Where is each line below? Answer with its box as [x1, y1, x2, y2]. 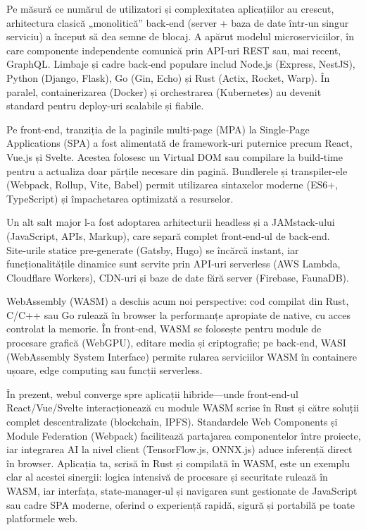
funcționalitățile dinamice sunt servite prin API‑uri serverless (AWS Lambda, [6, 256, 341, 271]
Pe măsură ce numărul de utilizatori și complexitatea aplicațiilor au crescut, [6, 1, 334, 16]
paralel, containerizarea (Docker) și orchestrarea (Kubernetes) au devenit [6, 84, 322, 99]
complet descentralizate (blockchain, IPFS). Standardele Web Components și [6, 414, 338, 429]
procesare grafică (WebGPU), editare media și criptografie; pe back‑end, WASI [6, 335, 346, 350]
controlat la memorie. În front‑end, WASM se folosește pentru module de [6, 321, 322, 336]
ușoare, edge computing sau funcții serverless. [6, 363, 203, 378]
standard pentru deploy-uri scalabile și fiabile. [6, 98, 204, 113]
